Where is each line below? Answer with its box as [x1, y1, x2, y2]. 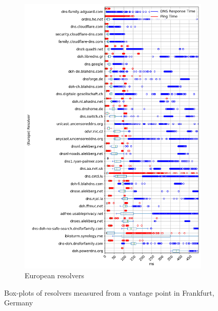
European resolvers [25, 270, 84, 281]
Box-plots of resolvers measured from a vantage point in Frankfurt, [4, 287, 214, 298]
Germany [4, 297, 33, 308]
